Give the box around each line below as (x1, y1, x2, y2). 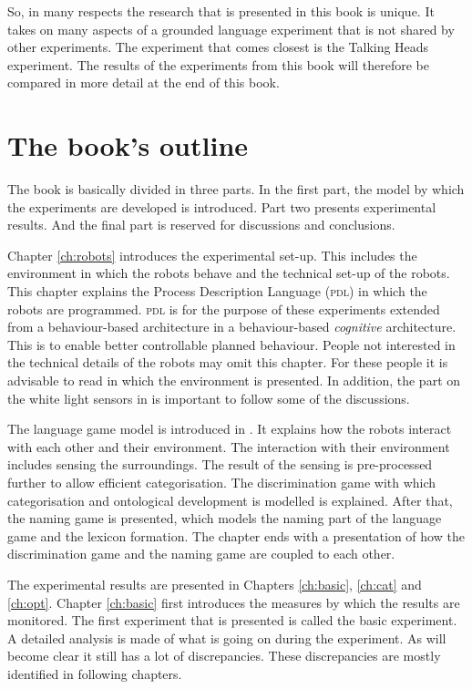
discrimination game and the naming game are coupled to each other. (7, 544, 395, 563)
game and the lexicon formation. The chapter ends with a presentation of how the (7, 526, 465, 545)
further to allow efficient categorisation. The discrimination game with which (7, 473, 436, 491)
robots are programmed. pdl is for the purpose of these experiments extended (7, 299, 440, 318)
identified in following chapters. (7, 663, 182, 683)
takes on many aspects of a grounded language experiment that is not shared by (7, 19, 455, 38)
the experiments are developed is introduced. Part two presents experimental (7, 197, 436, 216)
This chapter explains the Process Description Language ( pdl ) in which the (7, 282, 427, 301)
